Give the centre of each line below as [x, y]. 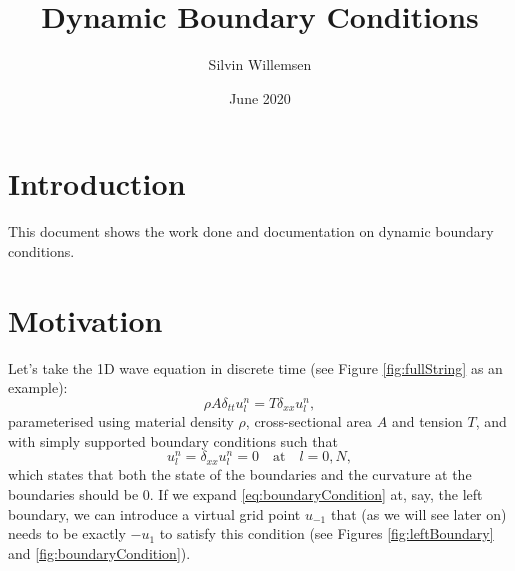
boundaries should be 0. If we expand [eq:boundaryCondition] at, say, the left [245, 494]
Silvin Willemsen [260, 64]
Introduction [97, 183]
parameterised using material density [121, 420]
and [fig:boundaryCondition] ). [99, 552]
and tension [427, 420]
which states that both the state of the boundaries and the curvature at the [240, 474]
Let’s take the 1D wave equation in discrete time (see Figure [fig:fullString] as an [255, 367]
